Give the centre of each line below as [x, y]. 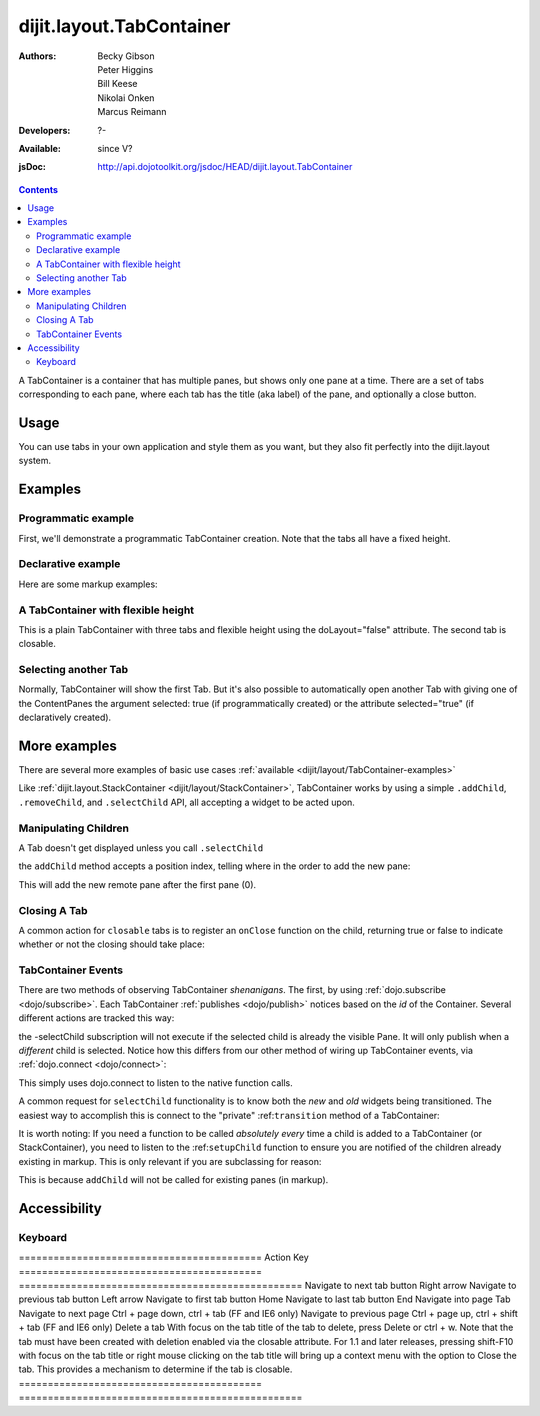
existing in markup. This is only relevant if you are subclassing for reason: [170, 1161]
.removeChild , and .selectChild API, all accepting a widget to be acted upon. [186, 802]
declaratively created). [65, 717]
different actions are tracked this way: [96, 1018]
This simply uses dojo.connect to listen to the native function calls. [156, 1082]
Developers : [44, 130]
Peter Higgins [125, 69]
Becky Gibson [126, 56]
